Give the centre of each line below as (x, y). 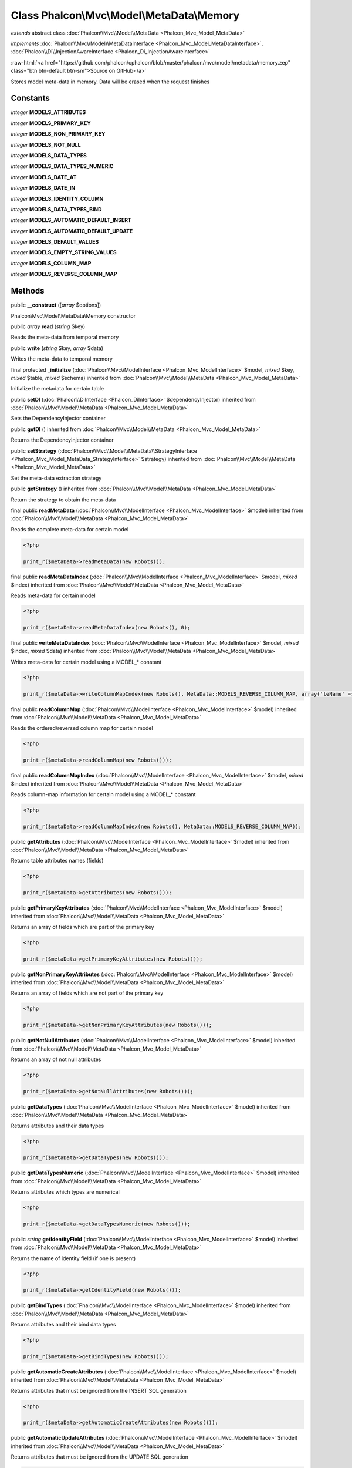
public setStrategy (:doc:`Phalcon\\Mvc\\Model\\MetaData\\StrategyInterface (104, 451)
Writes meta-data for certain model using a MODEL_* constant (86, 662)
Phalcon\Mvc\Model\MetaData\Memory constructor (73, 316)
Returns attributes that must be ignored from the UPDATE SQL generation (100, 1457)
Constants (30, 98)
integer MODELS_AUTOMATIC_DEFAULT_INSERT (71, 220)
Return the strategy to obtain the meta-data (63, 500)
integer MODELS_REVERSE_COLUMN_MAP (64, 274)
